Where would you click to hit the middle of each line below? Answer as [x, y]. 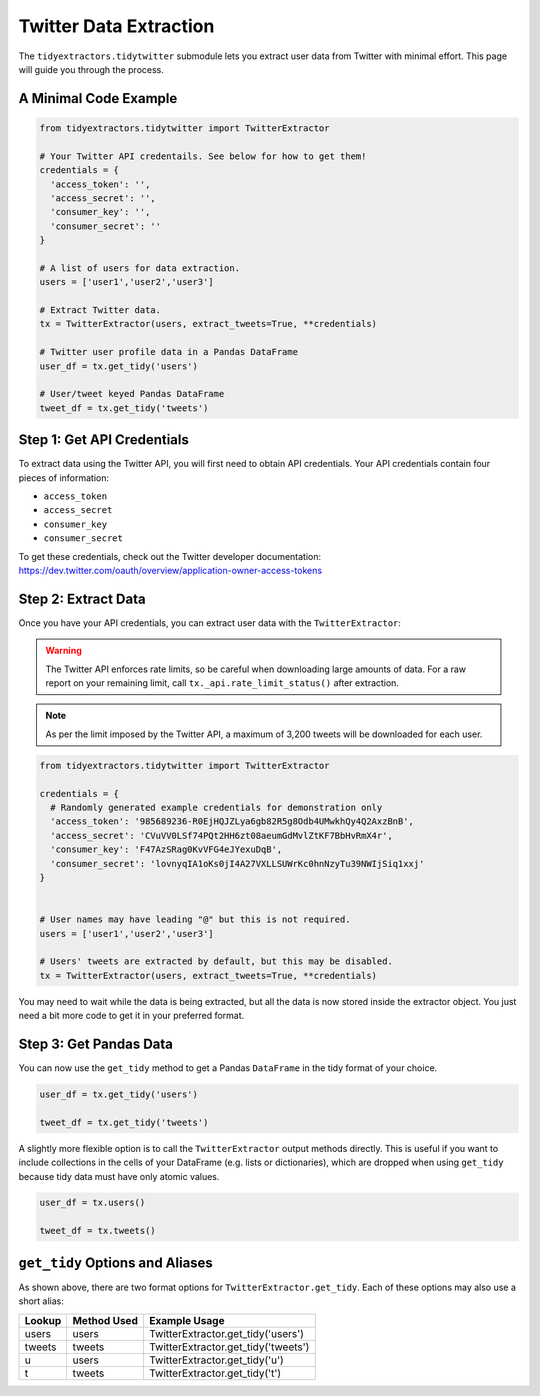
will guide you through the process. [91, 69]
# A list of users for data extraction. [139, 268]
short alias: [41, 1301]
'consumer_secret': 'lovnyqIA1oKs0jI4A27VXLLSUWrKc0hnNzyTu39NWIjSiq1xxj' [237, 863]
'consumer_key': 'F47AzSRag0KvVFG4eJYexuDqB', [166, 849]
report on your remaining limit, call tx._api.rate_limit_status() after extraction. [222, 683]
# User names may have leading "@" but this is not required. [195, 919]
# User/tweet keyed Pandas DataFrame [132, 394]
